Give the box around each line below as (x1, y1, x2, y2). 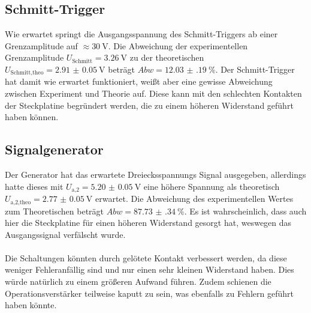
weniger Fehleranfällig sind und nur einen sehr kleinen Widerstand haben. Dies (5, 263, 294, 276)
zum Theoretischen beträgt (5, 204, 104, 217)
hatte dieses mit (5, 180, 64, 192)
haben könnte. (5, 299, 57, 311)
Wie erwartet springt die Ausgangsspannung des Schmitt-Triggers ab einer (5, 28, 278, 40)
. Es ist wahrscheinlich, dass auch (184, 204, 307, 217)
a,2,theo (10, 199, 31, 205)
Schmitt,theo (10, 70, 44, 76)
